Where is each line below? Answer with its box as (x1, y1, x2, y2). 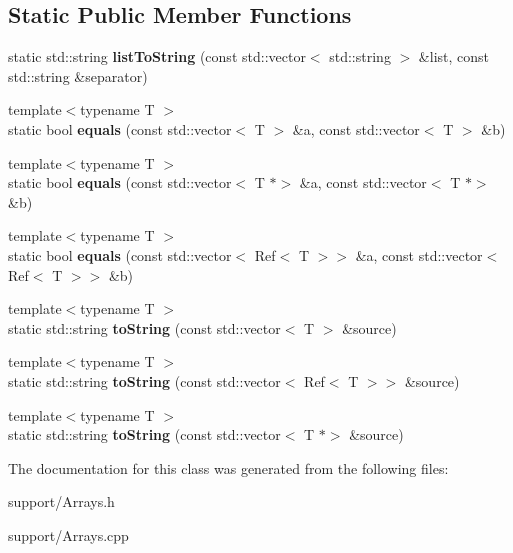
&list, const (418, 46, 490, 67)
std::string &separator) (8, 65, 148, 86)
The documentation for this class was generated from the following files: (8, 457, 449, 478)
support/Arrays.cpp (8, 524, 129, 545)
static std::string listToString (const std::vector (8, 46, 306, 67)
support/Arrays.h (8, 491, 115, 512)
